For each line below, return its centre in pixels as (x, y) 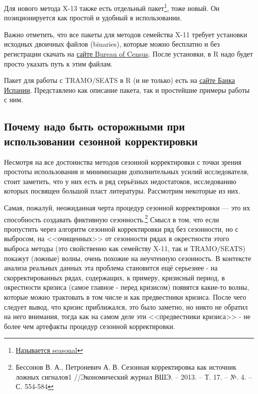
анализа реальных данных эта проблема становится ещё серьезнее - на (111, 268)
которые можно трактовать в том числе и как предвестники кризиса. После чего (125, 296)
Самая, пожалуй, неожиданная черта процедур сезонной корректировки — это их (127, 207)
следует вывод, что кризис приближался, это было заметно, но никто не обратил (126, 306)
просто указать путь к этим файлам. (58, 63)
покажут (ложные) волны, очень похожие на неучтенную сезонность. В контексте (128, 258)
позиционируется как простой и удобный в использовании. (93, 18)
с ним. (14, 99)
